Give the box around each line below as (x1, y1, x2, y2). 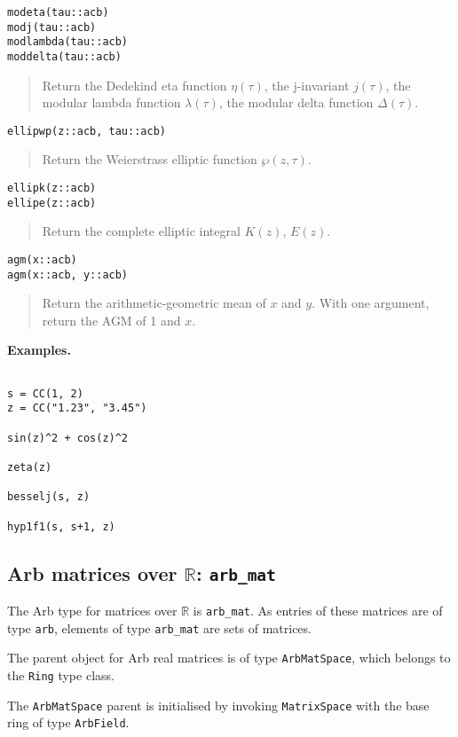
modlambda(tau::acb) (7, 35, 129, 49)
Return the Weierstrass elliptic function (42, 150, 257, 169)
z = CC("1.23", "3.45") (7, 402, 147, 415)
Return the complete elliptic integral (42, 222, 241, 240)
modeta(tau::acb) (7, 6, 109, 19)
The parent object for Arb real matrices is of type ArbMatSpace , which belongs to (7, 648, 451, 667)
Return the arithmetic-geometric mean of (42, 294, 266, 312)
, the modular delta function (218, 93, 374, 112)
